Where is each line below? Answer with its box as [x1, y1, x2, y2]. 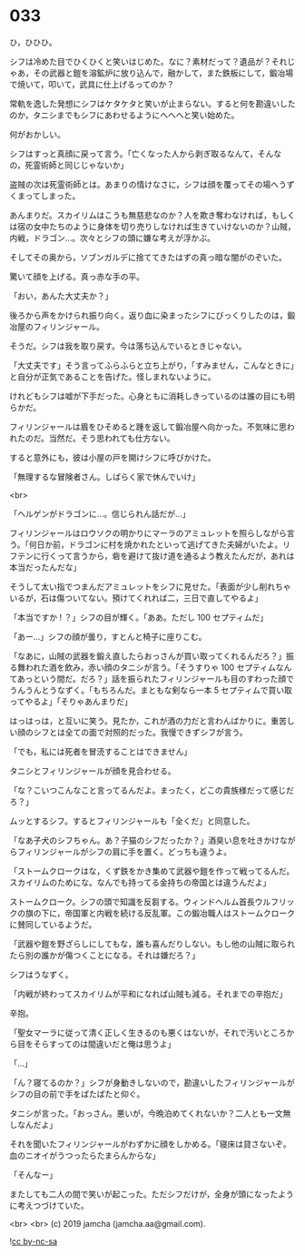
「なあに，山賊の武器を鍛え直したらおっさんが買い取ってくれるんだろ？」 [9, 650, 287, 661]
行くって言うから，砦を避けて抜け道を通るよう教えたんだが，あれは [40, 550, 295, 561]
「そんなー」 [9, 1169, 57, 1180]
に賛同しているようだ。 [9, 918, 97, 929]
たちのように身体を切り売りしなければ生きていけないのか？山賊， [48, 220, 296, 232]
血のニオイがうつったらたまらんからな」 [9, 1150, 161, 1160]
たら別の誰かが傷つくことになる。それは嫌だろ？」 [9, 949, 201, 960]
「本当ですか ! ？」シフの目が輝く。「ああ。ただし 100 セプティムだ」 [9, 612, 269, 623]
